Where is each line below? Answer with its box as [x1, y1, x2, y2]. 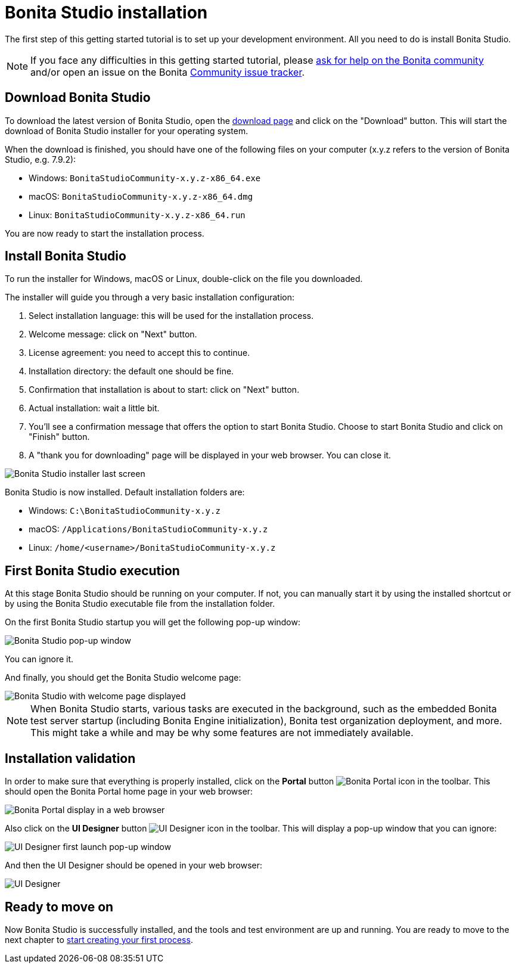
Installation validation [5, 750, 136, 766]
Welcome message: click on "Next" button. [29, 329, 197, 340]
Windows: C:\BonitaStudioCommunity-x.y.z [29, 505, 220, 516]
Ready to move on [5, 899, 114, 914]
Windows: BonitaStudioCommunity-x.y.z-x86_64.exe [29, 172, 261, 183]
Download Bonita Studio [5, 90, 151, 106]
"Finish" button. [29, 432, 90, 442]
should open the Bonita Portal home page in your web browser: [5, 786, 253, 797]
